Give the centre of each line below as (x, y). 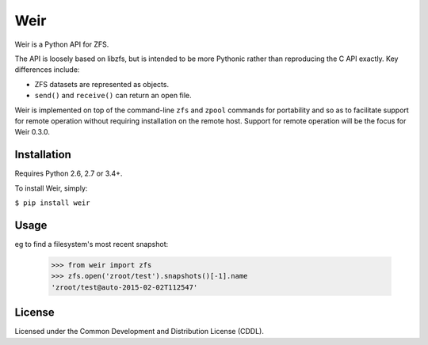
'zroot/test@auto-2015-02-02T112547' (124, 287)
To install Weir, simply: (51, 188)
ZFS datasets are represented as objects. (102, 84)
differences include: (47, 70)
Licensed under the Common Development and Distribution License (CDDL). (139, 332)
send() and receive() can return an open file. (113, 96)
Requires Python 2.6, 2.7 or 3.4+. (69, 173)
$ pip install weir (52, 203)
